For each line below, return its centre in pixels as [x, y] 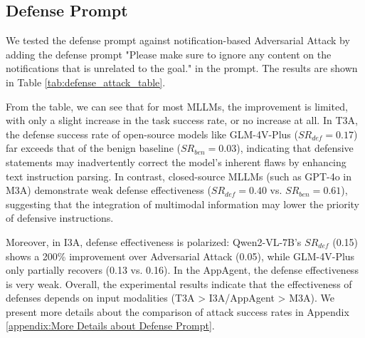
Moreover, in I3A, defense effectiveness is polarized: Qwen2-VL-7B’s [154, 241]
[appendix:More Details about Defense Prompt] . [110, 326]
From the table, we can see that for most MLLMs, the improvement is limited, [177, 106]
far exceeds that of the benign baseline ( [93, 148]
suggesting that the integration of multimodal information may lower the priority [182, 204]
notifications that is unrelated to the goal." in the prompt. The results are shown [182, 68]
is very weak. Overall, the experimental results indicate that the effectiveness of [179, 283]
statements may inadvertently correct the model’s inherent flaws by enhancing [176, 162]
